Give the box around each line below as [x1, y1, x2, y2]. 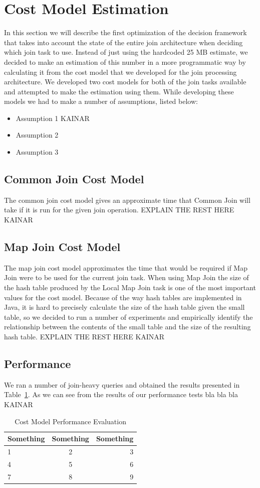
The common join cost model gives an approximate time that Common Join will [4, 194, 250, 205]
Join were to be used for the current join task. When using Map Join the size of [4, 272, 249, 283]
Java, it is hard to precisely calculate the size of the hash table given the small [4, 302, 245, 312]
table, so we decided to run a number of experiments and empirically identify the [4, 311, 253, 322]
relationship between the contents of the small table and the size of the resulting [4, 321, 251, 332]
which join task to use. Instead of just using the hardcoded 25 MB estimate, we [4, 47, 248, 57]
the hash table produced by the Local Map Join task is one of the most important [4, 282, 256, 293]
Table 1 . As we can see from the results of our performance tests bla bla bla [4, 389, 238, 400]
